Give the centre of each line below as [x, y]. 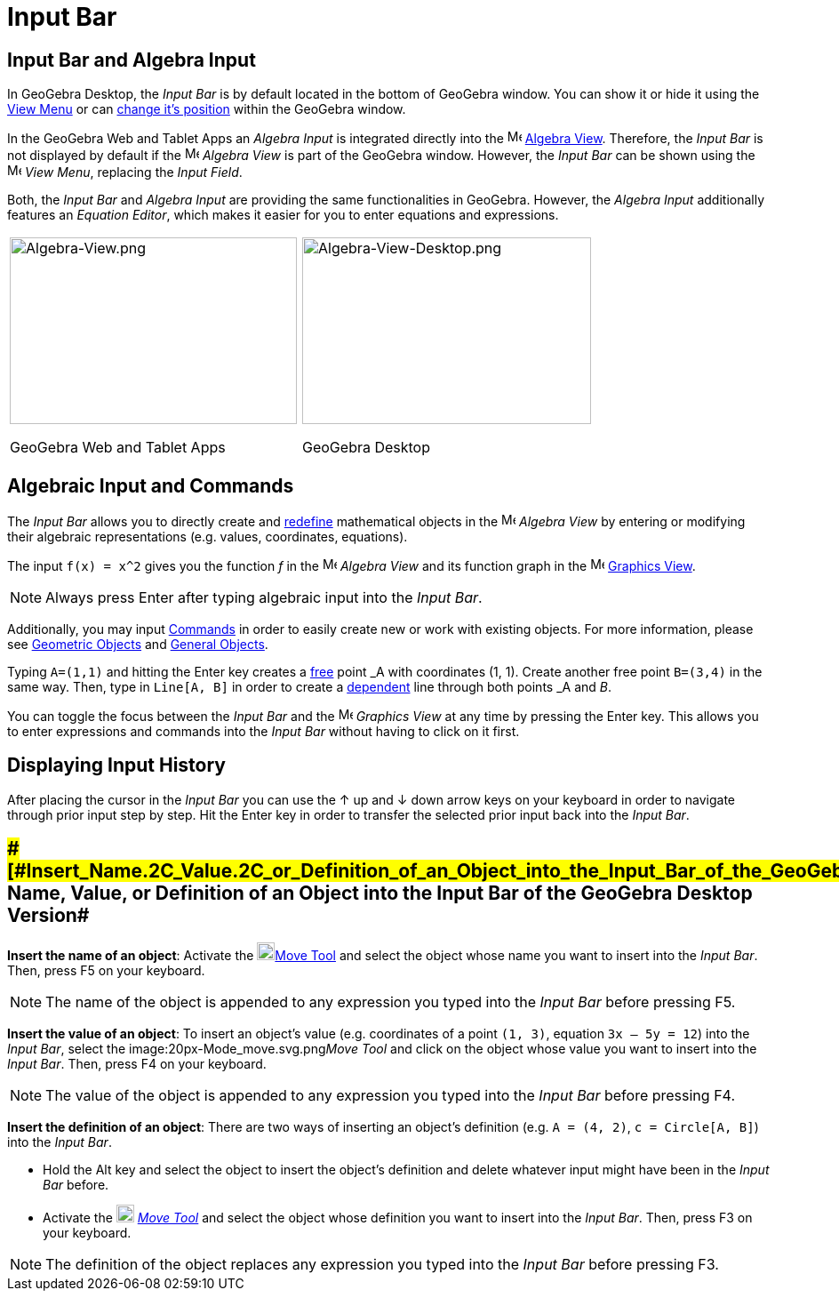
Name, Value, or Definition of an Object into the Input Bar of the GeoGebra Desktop [380, 893]
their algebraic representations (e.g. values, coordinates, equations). [208, 537]
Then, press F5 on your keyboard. [106, 970]
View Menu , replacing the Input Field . [133, 172]
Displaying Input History [117, 765]
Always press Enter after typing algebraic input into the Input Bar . [264, 598]
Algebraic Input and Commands [151, 485]
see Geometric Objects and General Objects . [138, 645]
